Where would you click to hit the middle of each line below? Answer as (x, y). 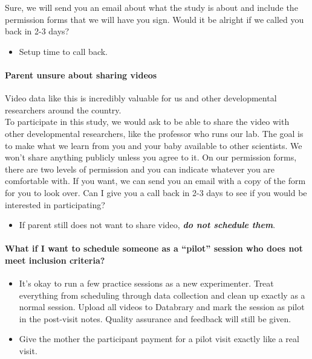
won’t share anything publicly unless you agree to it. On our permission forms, (151, 157)
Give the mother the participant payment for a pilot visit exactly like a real (159, 339)
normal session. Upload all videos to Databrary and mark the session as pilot (162, 307)
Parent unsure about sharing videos (81, 75)
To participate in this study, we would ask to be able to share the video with (147, 122)
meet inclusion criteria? (55, 260)
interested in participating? (55, 204)
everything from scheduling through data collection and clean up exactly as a (162, 295)
